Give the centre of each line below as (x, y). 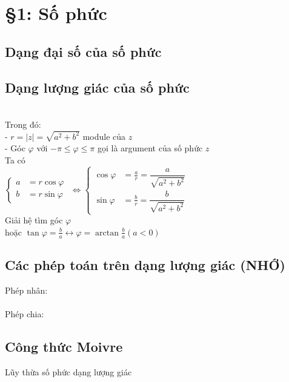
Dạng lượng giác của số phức (97, 87)
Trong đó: (23, 124)
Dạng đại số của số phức (83, 51)
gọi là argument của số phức (150, 148)
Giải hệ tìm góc (34, 220)
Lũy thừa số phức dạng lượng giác (68, 371)
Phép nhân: (26, 290)
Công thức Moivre (64, 346)
